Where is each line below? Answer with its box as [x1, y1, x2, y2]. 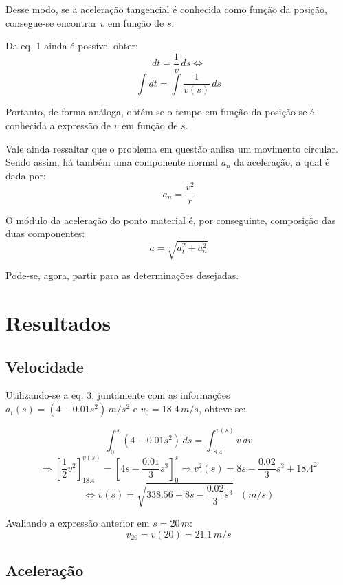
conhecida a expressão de [5, 118, 111, 133]
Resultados [5, 309, 111, 337]
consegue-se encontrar [5, 15, 97, 30]
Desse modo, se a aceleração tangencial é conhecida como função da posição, [5, 2, 327, 16]
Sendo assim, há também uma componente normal [5, 155, 218, 169]
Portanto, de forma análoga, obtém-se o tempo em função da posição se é [5, 104, 315, 119]
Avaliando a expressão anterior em [5, 516, 150, 530]
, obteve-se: [198, 401, 246, 416]
